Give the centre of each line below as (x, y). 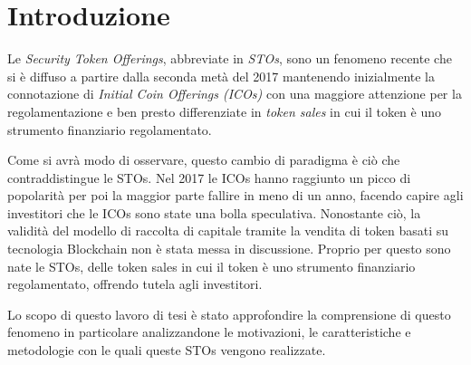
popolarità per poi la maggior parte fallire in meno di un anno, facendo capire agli (235, 195)
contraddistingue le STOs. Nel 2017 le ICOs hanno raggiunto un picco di (209, 177)
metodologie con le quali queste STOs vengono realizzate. (167, 350)
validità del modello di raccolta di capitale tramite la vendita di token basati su (228, 231)
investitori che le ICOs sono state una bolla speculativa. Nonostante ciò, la (214, 212)
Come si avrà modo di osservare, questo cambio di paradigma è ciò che (204, 160)
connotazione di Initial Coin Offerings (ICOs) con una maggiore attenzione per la (235, 94)
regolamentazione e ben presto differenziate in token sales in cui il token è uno (224, 111)
